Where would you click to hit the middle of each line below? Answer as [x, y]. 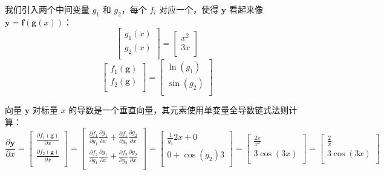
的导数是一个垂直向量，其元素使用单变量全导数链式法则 [179, 110]
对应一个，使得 [189, 9]
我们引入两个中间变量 [47, 9]
